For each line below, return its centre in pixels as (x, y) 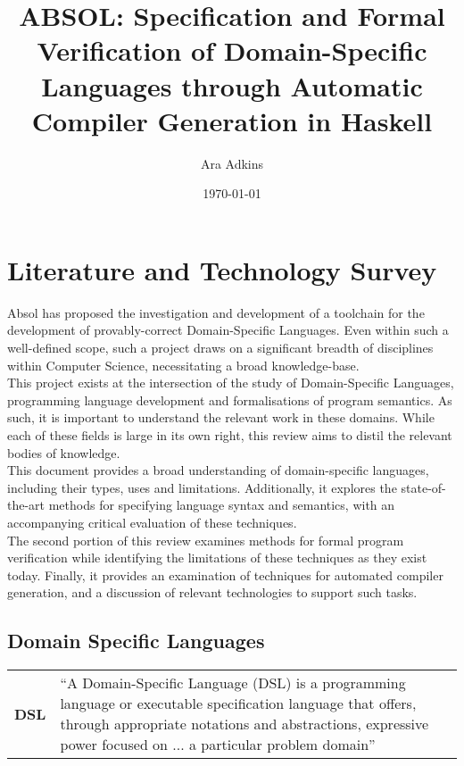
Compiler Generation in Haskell (232, 120)
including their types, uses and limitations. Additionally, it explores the (202, 487)
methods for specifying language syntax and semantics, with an (222, 505)
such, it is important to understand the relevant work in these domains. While (221, 417)
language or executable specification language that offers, (238, 704)
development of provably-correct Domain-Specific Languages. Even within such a (228, 330)
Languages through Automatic (232, 85)
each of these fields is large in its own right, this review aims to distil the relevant (230, 434)
